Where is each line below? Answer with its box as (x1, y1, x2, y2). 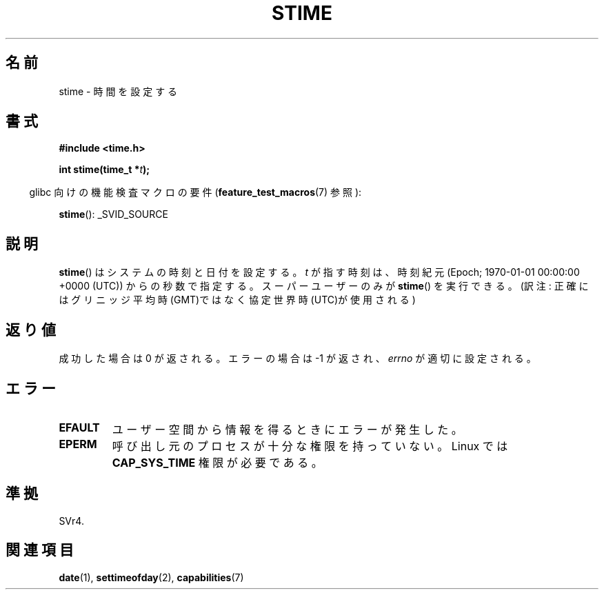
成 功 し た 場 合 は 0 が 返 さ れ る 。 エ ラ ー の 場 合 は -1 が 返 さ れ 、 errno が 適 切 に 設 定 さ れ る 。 (59, 352, 536, 365)
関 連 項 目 (6, 541, 74, 559)
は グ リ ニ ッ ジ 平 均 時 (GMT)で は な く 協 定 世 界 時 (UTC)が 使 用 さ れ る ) (59, 294, 416, 306)
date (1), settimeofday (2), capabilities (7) (59, 571, 244, 583)
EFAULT (59, 420, 100, 434)
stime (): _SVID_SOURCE (59, 208, 168, 221)
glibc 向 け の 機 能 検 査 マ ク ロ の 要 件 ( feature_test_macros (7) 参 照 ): (29, 186, 362, 199)
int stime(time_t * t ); (59, 163, 150, 176)
